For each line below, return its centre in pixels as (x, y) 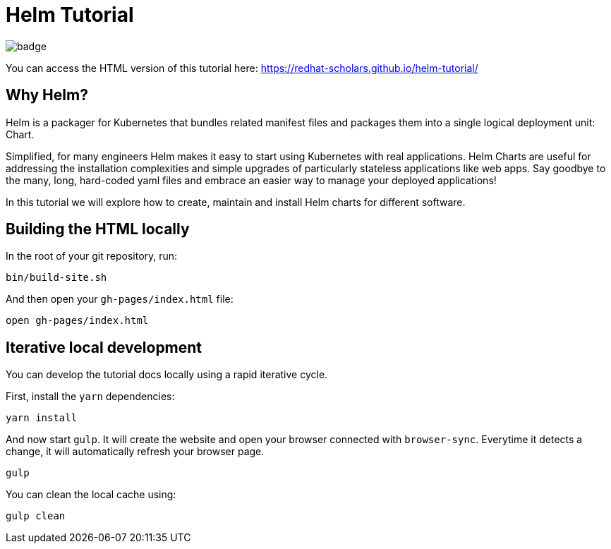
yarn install (42, 418)
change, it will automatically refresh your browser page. (135, 452)
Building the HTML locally (98, 229)
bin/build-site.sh (56, 278)
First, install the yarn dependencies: (90, 397)
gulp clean (36, 516)
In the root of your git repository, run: (92, 256)
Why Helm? (47, 95)
